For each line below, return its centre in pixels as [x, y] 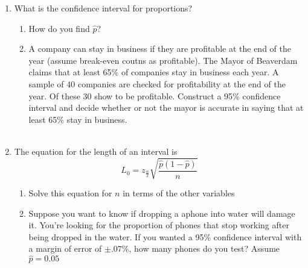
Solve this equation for [70, 193]
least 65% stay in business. [78, 119]
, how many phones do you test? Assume [204, 248]
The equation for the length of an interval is [96, 151]
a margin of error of [65, 248]
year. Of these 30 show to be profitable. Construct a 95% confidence [155, 95]
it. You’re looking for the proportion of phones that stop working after [159, 225]
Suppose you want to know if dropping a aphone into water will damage [162, 213]
